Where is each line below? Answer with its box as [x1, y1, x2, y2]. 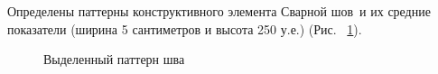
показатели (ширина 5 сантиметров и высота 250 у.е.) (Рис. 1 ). [7, 19, 362, 38]
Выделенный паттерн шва [43, 50, 185, 69]
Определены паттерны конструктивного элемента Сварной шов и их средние [7, 2, 431, 20]
